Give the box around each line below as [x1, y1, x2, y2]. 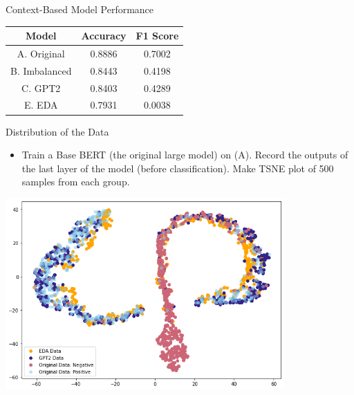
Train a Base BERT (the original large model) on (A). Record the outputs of [21, 147, 348, 162]
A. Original [17, 46, 65, 60]
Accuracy [81, 28, 127, 43]
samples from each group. [21, 174, 130, 189]
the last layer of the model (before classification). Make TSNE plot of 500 [21, 160, 334, 175]
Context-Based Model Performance [6, 2, 154, 16]
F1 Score [136, 28, 179, 43]
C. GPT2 [21, 80, 61, 95]
